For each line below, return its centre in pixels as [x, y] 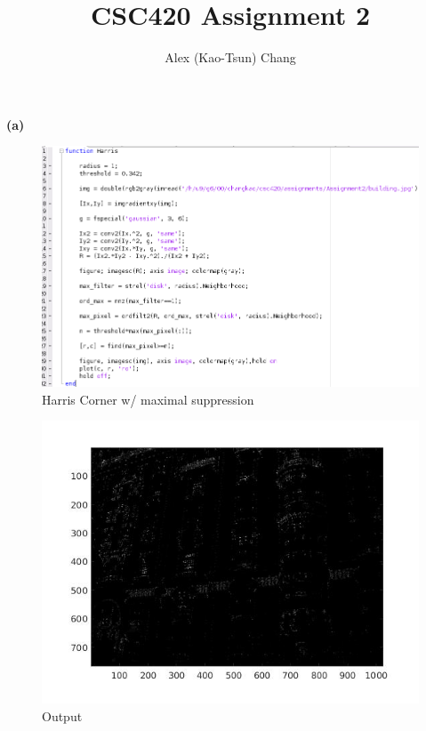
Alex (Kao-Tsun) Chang [230, 57]
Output [62, 715]
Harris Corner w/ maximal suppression [148, 399]
